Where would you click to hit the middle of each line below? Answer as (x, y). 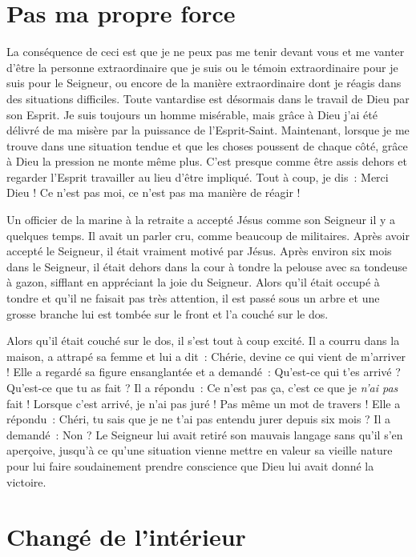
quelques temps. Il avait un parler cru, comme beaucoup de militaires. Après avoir (208, 235)
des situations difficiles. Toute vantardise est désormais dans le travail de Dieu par (208, 98)
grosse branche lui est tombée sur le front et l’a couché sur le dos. (168, 313)
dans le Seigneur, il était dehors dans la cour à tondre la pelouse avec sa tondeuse (207, 266)
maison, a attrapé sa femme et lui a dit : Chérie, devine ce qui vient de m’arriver (206, 356)
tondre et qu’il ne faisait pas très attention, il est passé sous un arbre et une (193, 298)
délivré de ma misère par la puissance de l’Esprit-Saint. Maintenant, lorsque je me (208, 130)
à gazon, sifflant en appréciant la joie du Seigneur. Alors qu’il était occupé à (193, 282)
